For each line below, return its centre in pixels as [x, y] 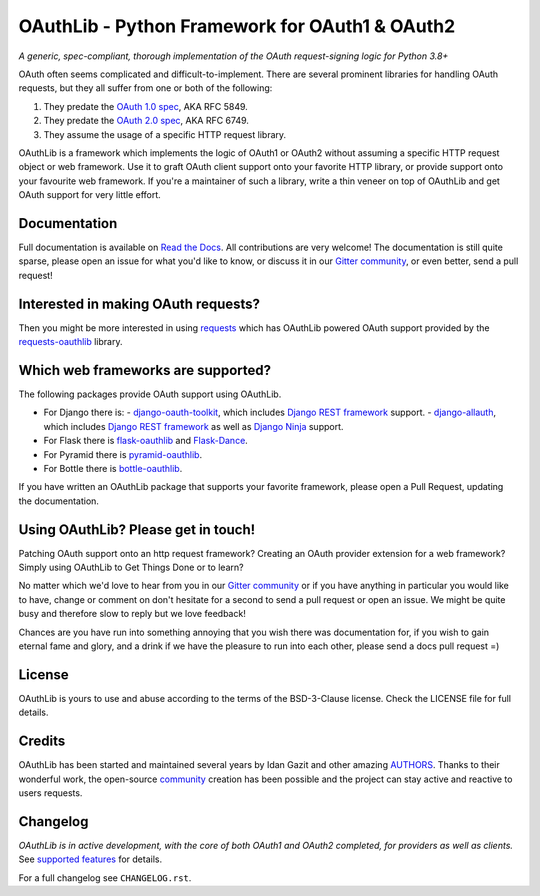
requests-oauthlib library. [70, 342]
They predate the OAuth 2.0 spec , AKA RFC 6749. [146, 121]
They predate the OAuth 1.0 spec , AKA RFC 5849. [146, 106]
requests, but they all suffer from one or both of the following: [145, 88]
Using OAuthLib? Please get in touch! [137, 529]
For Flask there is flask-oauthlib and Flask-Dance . [146, 441]
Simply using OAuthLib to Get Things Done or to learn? [131, 567]
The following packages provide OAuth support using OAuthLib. [150, 394]
